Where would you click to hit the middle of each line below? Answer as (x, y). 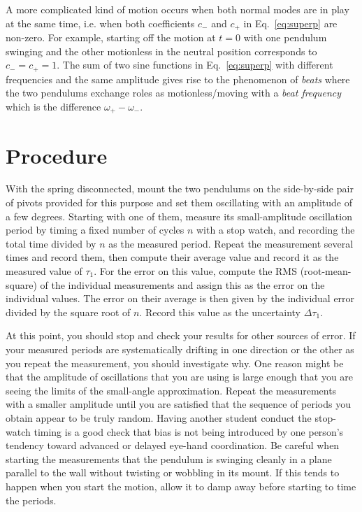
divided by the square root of (68, 312)
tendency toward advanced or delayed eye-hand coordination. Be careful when (173, 445)
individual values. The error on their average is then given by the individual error (180, 298)
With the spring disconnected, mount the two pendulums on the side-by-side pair (180, 189)
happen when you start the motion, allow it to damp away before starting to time (181, 486)
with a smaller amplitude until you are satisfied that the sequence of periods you (179, 404)
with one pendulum (285, 37)
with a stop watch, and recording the (276, 230)
